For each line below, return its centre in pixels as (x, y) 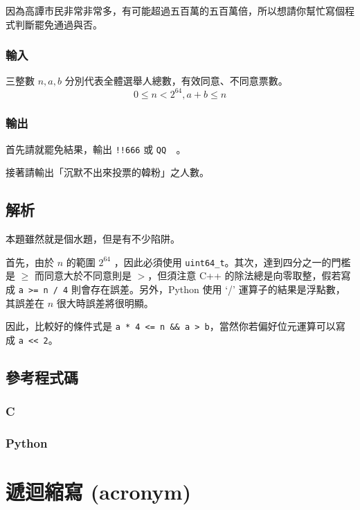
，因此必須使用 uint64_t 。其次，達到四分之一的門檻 (232, 262)
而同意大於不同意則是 (83, 275)
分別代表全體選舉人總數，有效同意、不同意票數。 (176, 81)
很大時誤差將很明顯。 (105, 302)
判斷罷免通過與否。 (58, 24)
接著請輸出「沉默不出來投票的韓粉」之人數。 (107, 172)
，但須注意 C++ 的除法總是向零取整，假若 (244, 275)
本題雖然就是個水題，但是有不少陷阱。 (93, 239)
